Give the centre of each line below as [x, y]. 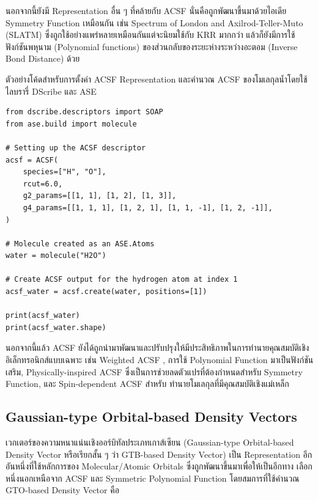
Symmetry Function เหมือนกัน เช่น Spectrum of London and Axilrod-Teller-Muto [154, 22]
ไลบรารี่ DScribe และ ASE [51, 91]
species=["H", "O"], [65, 172]
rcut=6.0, [43, 184]
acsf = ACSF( [32, 160]
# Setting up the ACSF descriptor [76, 148]
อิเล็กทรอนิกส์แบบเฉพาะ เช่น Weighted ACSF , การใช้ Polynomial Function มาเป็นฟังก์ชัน [160, 360]
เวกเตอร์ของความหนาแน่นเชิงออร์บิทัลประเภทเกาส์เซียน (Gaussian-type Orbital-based [150, 442]
